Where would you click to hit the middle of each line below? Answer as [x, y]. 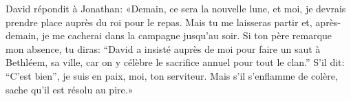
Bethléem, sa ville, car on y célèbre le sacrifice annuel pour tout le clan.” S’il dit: [175, 62]
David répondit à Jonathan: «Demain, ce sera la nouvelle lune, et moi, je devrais [176, 8]
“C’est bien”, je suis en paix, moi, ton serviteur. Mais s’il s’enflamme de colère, [172, 75]
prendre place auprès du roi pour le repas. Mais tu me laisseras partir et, [159, 22]
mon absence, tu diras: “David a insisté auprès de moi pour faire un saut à [163, 48]
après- [328, 22]
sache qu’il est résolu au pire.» [70, 89]
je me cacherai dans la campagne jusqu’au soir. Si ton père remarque [187, 35]
